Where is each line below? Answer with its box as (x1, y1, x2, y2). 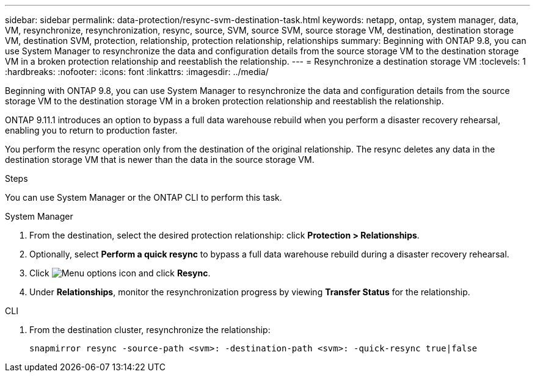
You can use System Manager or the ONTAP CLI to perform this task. (5, 192, 282, 203)
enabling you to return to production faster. (5, 125, 178, 135)
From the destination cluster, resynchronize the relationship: (29, 325, 271, 335)
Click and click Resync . (29, 268, 211, 278)
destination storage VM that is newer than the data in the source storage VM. (5, 154, 315, 165)
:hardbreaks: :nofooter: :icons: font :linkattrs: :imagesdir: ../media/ (5, 66, 269, 77)
